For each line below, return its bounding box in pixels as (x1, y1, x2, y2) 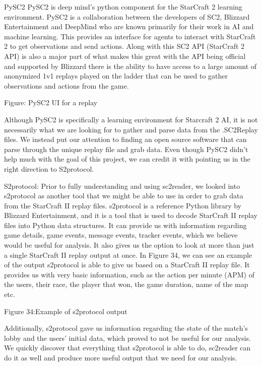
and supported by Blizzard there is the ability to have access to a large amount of (4, 60, 257, 71)
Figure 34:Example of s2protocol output (4, 306, 127, 316)
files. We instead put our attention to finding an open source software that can (4, 134, 247, 144)
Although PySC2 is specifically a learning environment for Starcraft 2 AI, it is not (4, 114, 258, 124)
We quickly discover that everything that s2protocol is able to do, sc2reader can (4, 342, 251, 353)
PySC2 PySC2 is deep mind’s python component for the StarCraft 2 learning (4, 2, 242, 12)
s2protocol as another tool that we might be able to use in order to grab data (4, 190, 243, 201)
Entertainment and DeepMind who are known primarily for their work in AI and (4, 21, 254, 32)
